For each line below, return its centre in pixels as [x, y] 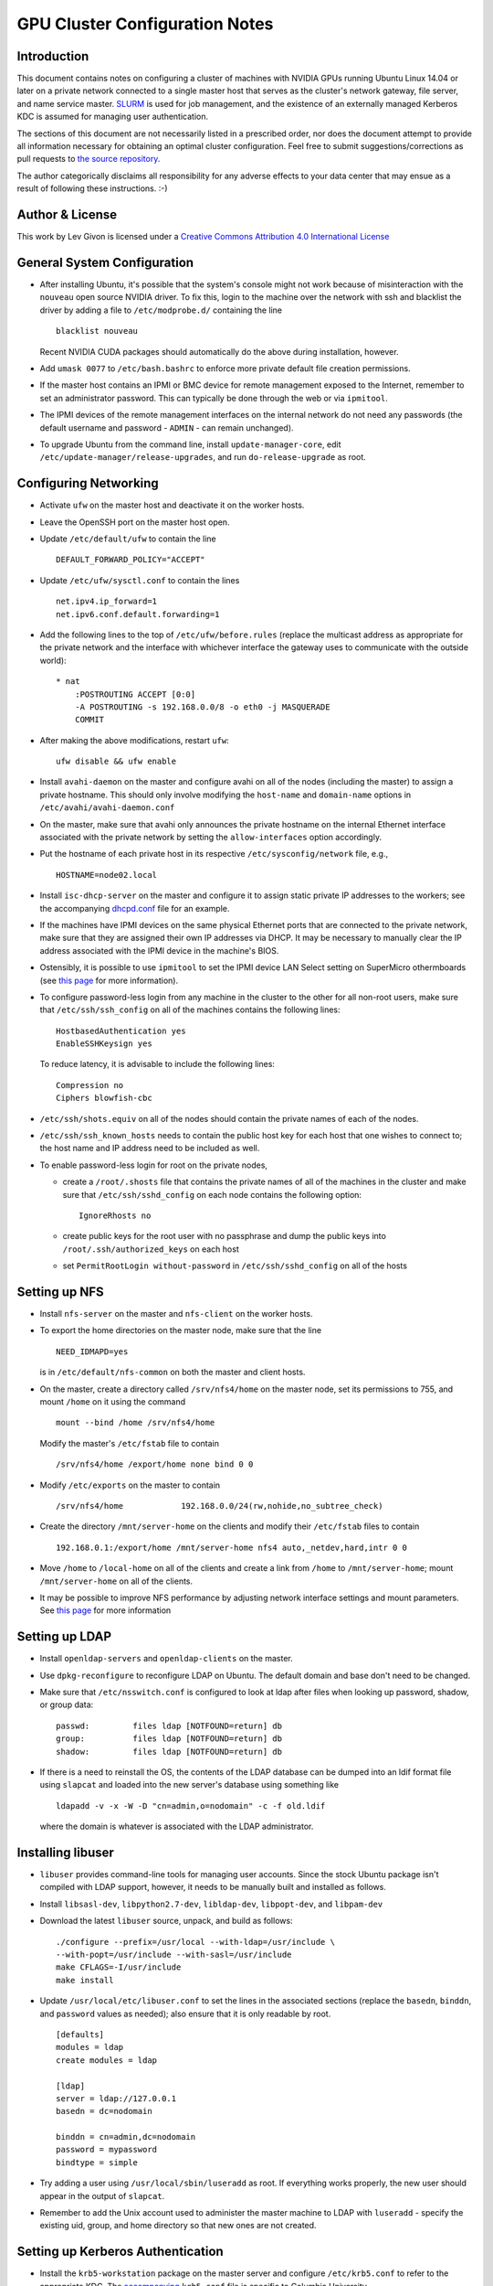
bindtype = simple [97, 2162]
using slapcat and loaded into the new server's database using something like [189, 1785]
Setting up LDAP [64, 1637]
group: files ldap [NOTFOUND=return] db [169, 1739]
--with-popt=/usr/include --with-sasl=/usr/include [174, 1955]
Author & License [67, 214]
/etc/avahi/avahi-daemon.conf [107, 808]
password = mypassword [107, 2150]
